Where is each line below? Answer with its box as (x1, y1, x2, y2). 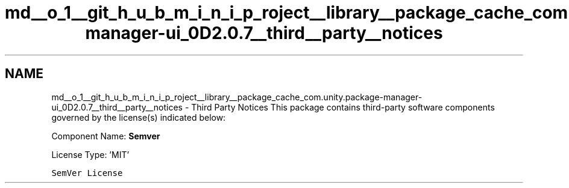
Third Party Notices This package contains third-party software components (191, 102, 495, 112)
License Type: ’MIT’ (51, 149, 130, 160)
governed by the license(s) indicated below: (51, 112, 226, 123)
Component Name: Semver (51, 130, 160, 141)
